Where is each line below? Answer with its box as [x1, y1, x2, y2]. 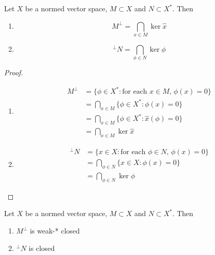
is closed [29, 242, 55, 253]
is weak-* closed [30, 225, 80, 236]
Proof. [4, 67, 23, 78]
